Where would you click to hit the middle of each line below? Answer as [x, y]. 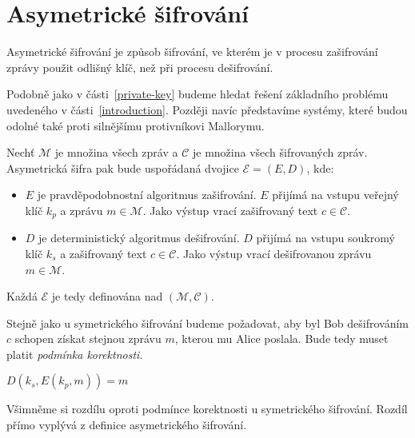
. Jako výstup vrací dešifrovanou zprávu [274, 253]
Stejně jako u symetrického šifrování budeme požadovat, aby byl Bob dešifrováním [207, 323]
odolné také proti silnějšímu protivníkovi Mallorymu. [136, 125]
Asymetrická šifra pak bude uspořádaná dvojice [123, 167]
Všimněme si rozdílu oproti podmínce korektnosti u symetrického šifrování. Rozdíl [207, 409]
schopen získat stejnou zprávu [88, 338]
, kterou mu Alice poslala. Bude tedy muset [281, 338]
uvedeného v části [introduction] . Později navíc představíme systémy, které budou [207, 109]
